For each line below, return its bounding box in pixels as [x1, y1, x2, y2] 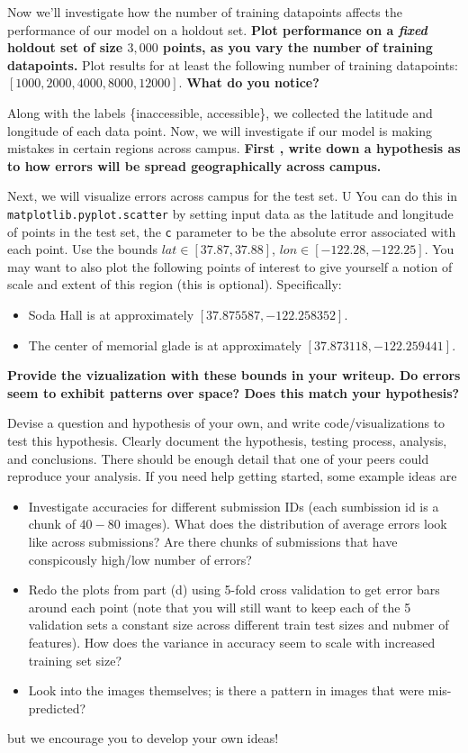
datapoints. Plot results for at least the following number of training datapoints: [7, 55, 458, 74]
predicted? [28, 698, 86, 717]
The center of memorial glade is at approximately [28, 335, 301, 354]
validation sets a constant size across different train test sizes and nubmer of [28, 615, 449, 634]
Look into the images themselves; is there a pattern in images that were [28, 681, 425, 700]
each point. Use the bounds [7, 240, 157, 259]
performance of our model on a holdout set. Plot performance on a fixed [7, 20, 427, 39]
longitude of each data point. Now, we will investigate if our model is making [7, 121, 432, 140]
